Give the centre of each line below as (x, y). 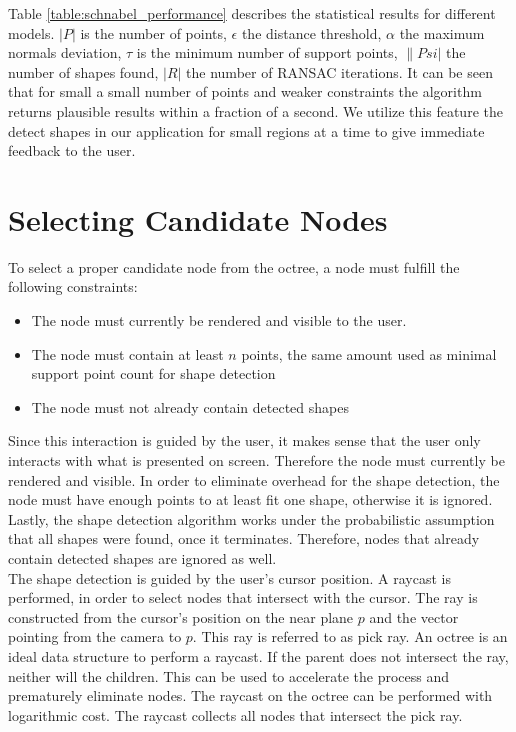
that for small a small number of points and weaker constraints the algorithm (245, 91)
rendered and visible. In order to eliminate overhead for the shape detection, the (254, 479)
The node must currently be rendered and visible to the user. (219, 320)
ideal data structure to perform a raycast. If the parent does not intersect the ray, (258, 655)
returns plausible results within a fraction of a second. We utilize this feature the (255, 110)
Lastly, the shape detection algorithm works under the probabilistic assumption (251, 518)
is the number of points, (153, 32)
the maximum (442, 32)
